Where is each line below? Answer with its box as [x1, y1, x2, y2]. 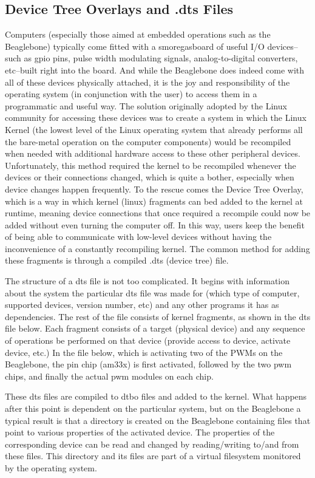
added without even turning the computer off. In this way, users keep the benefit [5, 218, 305, 231]
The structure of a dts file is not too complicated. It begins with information [5, 275, 290, 287]
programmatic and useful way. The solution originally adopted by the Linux [5, 99, 287, 112]
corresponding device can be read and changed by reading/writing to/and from [5, 437, 299, 450]
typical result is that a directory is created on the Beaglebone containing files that [5, 414, 311, 426]
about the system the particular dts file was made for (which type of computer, [5, 286, 300, 299]
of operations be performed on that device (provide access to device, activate [5, 334, 291, 347]
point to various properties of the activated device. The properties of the [5, 426, 275, 439]
